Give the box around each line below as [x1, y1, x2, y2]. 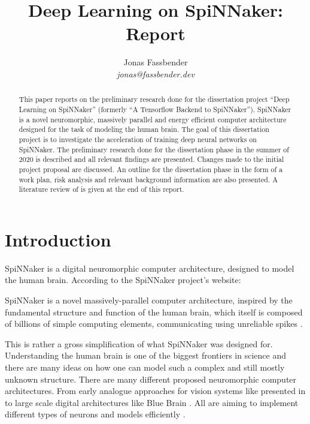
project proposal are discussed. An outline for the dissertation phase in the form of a [19, 164, 283, 174]
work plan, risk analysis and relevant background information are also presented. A [19, 174, 278, 184]
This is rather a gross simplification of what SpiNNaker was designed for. [5, 337, 273, 350]
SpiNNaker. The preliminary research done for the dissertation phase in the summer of [19, 144, 289, 154]
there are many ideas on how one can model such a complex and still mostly [5, 360, 285, 373]
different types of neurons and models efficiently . [5, 408, 186, 420]
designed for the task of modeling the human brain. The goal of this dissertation [19, 124, 269, 134]
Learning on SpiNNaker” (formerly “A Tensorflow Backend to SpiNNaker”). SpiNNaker [19, 104, 291, 114]
